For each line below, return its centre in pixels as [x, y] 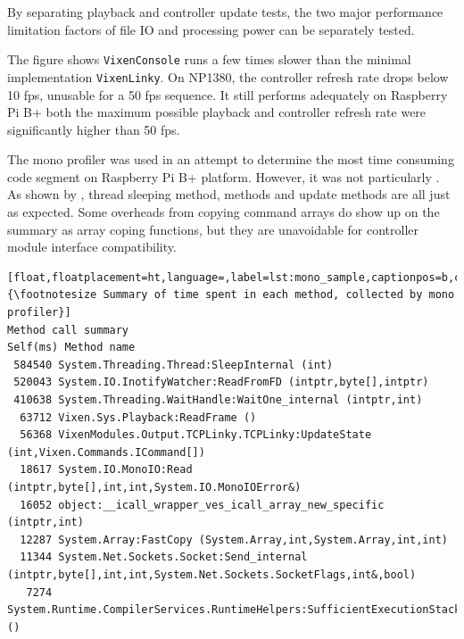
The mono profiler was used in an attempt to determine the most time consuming [231, 159]
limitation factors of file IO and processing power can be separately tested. [211, 29]
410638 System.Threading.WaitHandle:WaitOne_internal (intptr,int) [218, 400]
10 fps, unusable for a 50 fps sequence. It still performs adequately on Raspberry [228, 94]
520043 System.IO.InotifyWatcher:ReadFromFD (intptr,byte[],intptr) [221, 382]
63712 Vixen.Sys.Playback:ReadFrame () [138, 417]
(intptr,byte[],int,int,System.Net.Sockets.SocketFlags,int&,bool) [212, 574]
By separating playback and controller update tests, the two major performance [225, 12]
